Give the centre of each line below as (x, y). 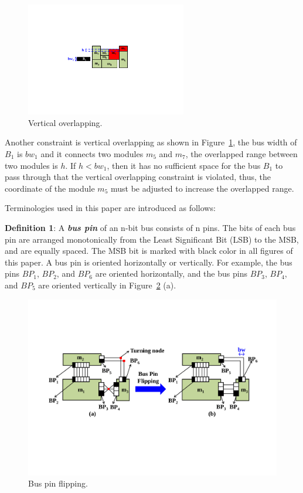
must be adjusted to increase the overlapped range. (202, 188)
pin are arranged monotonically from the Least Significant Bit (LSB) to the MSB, (152, 239)
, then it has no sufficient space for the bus (184, 165)
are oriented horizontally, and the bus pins (171, 273)
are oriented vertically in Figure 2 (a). (107, 285)
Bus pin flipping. (58, 483)
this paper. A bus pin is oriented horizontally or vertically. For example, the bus (149, 262)
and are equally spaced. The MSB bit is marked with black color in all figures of (149, 251)
